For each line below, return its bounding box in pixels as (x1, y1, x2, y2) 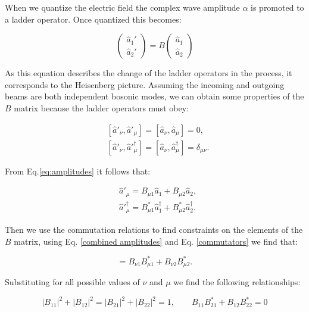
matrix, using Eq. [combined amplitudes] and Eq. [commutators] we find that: (14, 235, 298, 247)
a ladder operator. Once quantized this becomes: (5, 13, 182, 25)
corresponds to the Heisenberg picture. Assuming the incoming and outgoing (5, 78, 285, 91)
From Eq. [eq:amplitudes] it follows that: (5, 164, 151, 177)
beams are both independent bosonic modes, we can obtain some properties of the (5, 90, 304, 102)
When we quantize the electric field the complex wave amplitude (5, 1, 240, 13)
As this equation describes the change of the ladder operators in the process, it (5, 67, 292, 79)
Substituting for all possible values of (5, 276, 140, 288)
